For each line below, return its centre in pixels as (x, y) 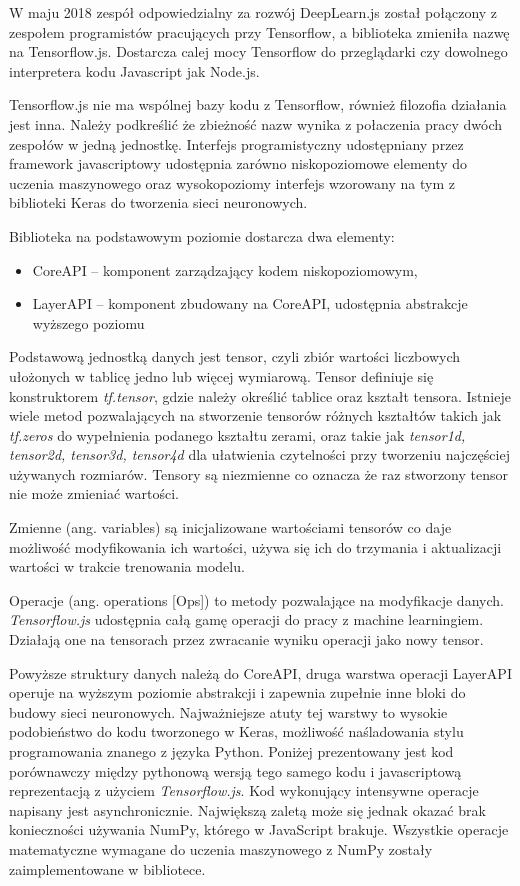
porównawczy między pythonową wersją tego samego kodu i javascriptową (235, 770)
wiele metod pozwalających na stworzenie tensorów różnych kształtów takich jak (255, 415)
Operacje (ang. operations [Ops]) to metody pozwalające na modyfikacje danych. (256, 599)
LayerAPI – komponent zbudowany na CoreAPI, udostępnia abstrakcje (250, 303)
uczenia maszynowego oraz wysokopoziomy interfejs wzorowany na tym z (232, 182)
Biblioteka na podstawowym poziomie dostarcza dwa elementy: (202, 235)
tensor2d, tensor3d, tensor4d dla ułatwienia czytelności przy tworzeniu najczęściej (259, 454)
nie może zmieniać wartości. (94, 493)
